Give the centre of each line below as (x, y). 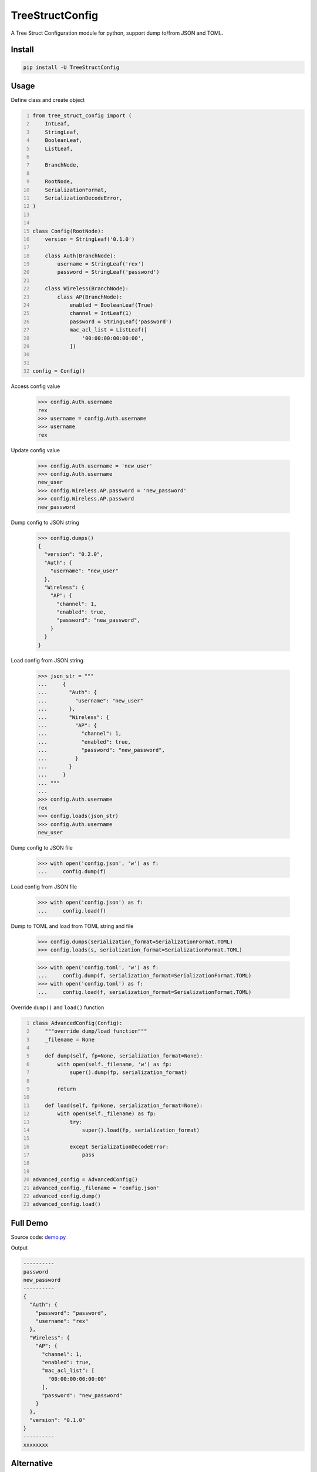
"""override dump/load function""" (96, 1031)
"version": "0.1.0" (58, 1420)
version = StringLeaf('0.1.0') (90, 239)
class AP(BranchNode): (90, 297)
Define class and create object (48, 100)
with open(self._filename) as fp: (107, 1114)
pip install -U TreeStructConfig (71, 67)
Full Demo (29, 1223)
